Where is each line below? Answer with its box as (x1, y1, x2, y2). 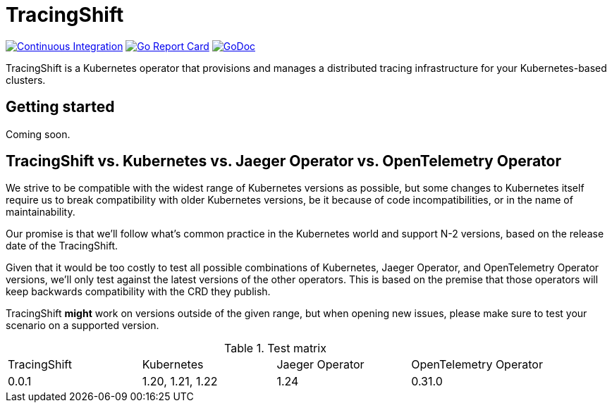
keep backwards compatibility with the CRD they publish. (6, 285, 271, 298)
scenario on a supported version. (6, 319, 159, 332)
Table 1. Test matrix (224, 341, 326, 356)
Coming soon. (6, 128, 71, 140)
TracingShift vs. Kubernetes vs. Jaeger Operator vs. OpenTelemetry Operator (6, 152, 562, 171)
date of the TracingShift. (6, 240, 118, 252)
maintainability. (6, 206, 75, 218)
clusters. (6, 73, 46, 86)
